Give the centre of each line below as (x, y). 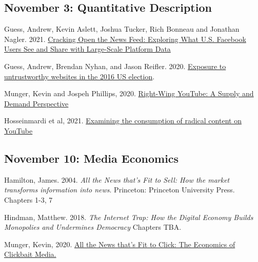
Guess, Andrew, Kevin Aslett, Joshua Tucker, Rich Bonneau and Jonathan (122, 29)
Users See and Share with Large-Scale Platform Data (87, 49)
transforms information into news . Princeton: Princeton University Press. (120, 190)
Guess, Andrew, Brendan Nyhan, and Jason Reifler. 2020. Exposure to (115, 66)
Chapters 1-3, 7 (28, 199)
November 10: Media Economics (92, 158)
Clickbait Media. (30, 254)
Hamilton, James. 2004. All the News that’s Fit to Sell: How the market (117, 179)
